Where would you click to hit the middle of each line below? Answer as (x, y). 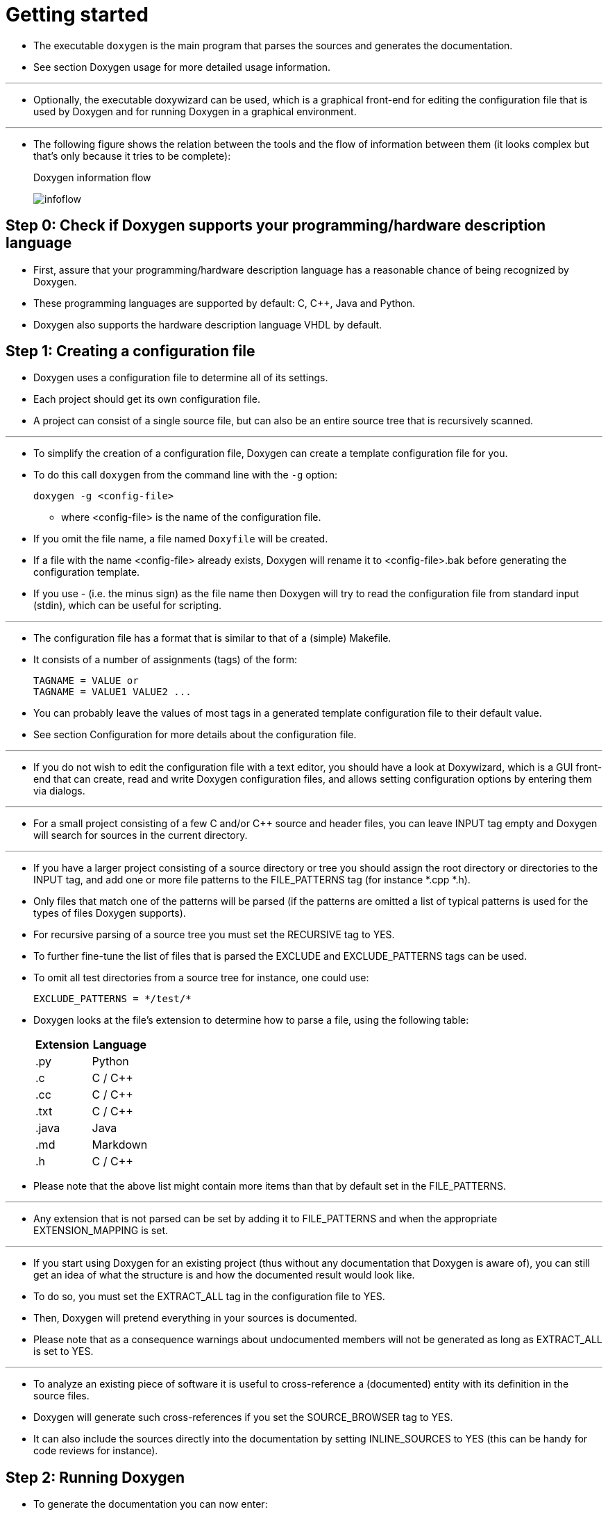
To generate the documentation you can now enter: (151, 1504)
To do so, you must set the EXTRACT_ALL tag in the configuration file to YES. (209, 1297)
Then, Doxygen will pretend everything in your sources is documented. (195, 1318)
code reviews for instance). (96, 1451)
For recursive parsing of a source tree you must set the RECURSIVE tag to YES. (214, 935)
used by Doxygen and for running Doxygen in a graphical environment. (195, 111)
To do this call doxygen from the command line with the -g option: (185, 475)
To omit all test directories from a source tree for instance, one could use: (201, 978)
